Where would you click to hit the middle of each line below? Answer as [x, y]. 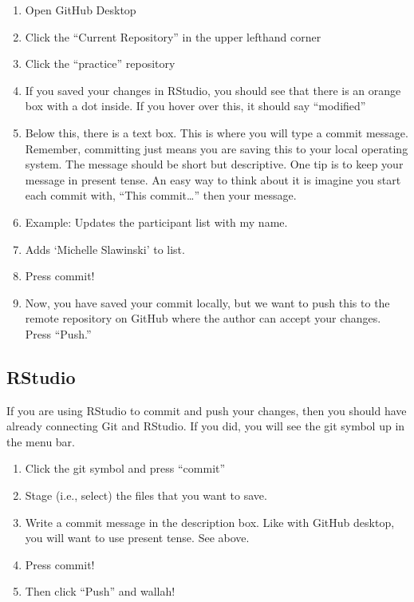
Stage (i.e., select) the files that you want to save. [146, 495]
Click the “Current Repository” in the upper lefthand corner [173, 36]
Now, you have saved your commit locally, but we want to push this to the [207, 302]
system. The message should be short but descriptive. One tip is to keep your [214, 164]
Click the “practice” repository [100, 63]
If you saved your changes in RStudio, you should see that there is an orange [213, 90]
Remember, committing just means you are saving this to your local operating [217, 148]
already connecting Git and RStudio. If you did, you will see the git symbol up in [206, 426]
